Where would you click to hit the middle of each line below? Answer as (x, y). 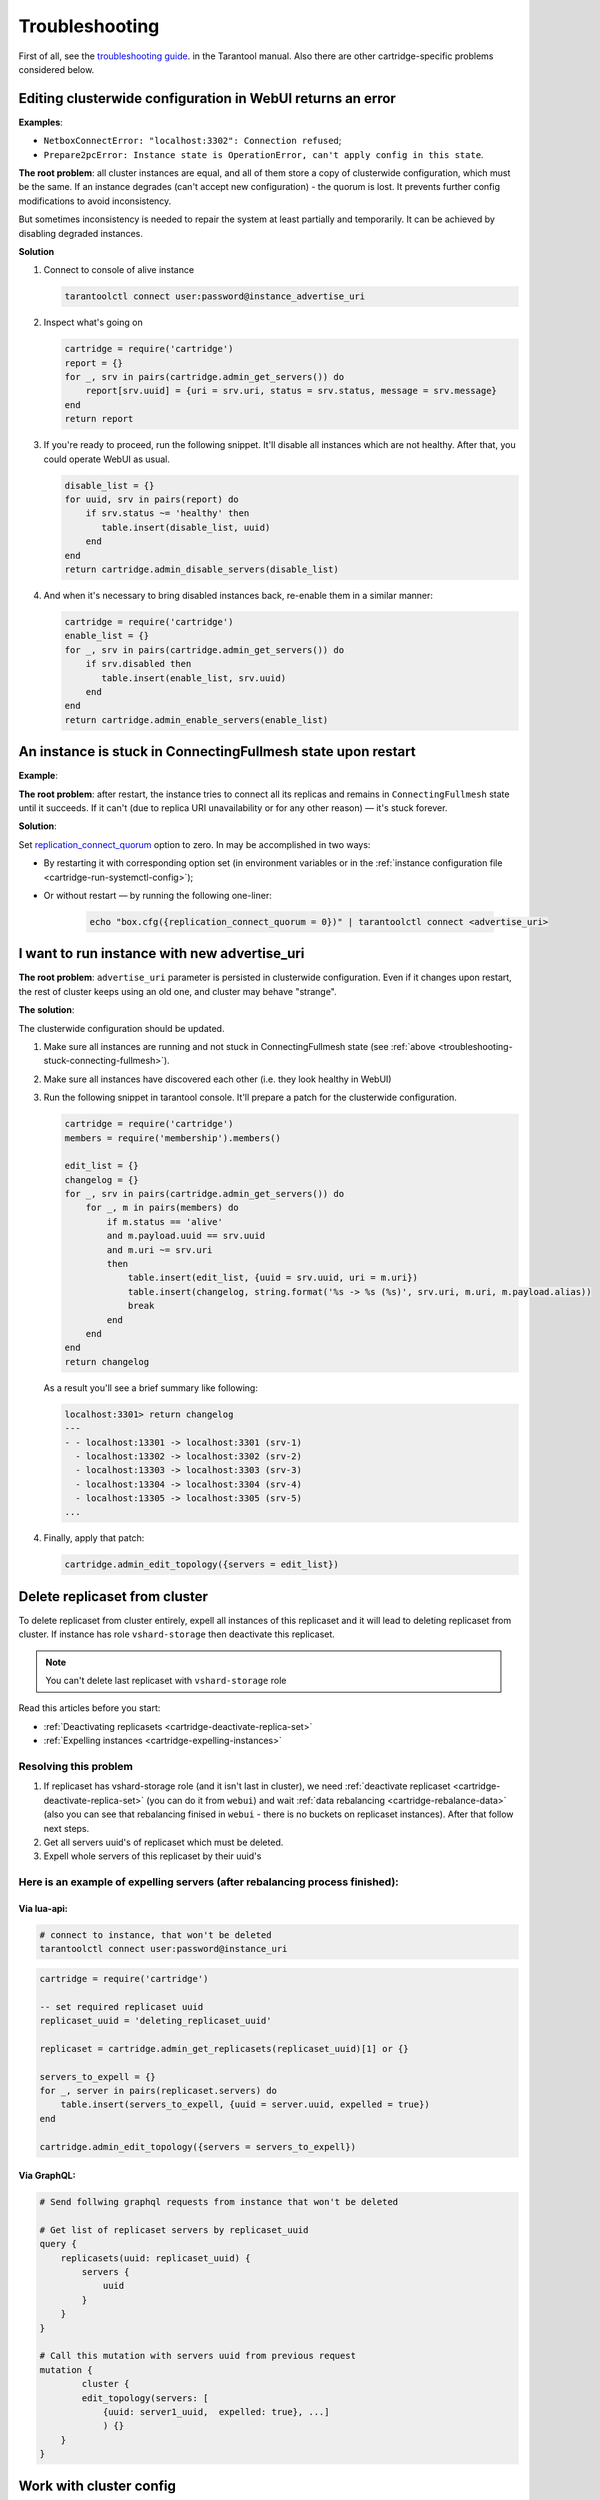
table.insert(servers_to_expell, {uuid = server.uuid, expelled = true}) (245, 2104)
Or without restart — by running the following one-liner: (157, 895)
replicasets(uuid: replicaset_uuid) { (155, 2258)
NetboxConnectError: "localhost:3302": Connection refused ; (192, 141)
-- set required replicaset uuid (121, 2006)
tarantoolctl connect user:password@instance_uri (163, 1949)
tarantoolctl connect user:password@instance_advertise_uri (215, 296)
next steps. (66, 1828)
